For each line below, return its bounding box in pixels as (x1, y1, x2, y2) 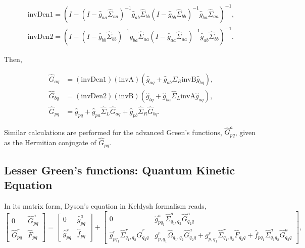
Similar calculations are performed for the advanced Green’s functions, (4, 127, 222, 137)
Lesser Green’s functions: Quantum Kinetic (4, 162, 235, 177)
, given (235, 127, 256, 137)
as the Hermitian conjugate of (4, 137, 96, 148)
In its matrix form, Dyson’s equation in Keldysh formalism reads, (4, 201, 207, 211)
